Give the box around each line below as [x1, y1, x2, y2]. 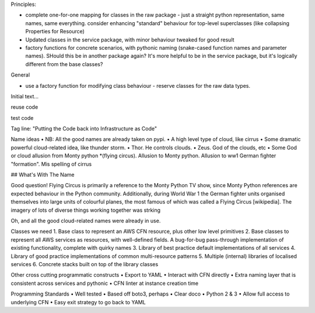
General [10, 71, 30, 78]
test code [10, 114, 34, 121]
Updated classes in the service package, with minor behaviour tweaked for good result [25, 36, 235, 43]
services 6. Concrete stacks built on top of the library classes [10, 260, 159, 267]
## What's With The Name [10, 171, 75, 178]
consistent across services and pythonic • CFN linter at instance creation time [10, 280, 199, 287]
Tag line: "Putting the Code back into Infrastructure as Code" [10, 125, 157, 132]
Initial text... [10, 92, 39, 99]
